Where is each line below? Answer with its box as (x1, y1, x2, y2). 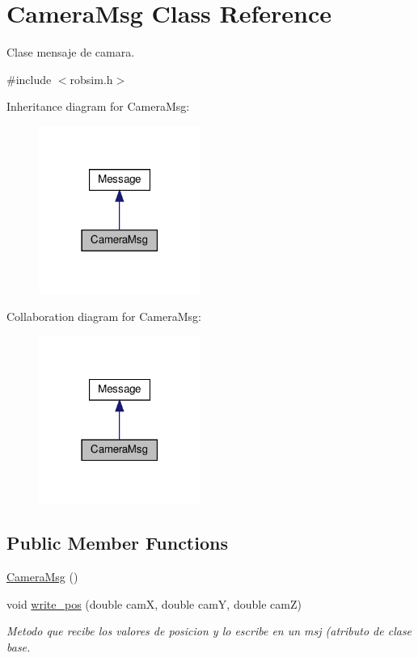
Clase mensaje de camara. (6, 44, 135, 61)
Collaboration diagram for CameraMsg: (6, 308, 201, 325)
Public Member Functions (6, 530, 228, 555)
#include (6, 70, 52, 87)
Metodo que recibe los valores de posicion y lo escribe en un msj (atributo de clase (6, 622, 412, 639)
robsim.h (70, 70, 113, 87)
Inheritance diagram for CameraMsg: (6, 98, 190, 115)
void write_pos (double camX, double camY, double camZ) (6, 595, 302, 612)
